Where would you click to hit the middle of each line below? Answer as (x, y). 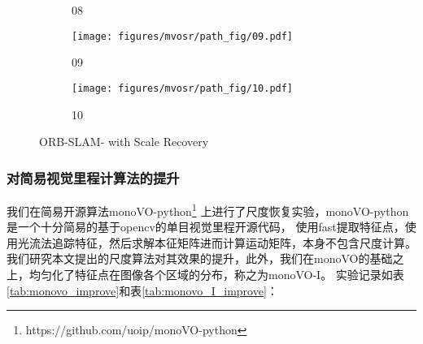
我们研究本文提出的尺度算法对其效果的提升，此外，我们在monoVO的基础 (200, 258)
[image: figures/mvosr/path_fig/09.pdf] (183, 36)
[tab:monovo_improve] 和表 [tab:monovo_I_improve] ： (142, 290)
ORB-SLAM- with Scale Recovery (124, 142)
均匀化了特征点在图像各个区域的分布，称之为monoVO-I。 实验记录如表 (216, 274)
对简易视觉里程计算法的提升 (93, 177)
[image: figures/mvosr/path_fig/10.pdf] (183, 88)
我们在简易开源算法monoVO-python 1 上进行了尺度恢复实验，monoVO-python (208, 209)
